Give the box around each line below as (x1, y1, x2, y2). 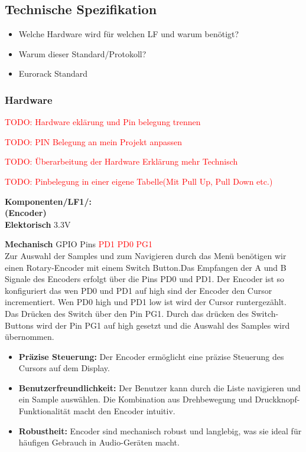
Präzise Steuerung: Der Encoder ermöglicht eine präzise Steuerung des (18, 350, 284, 362)
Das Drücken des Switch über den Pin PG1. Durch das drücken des (5, 307, 249, 319)
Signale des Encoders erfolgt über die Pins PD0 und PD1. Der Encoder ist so (5, 273, 285, 285)
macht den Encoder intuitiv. (73, 405, 175, 417)
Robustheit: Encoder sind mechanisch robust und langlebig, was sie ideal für (18, 424, 302, 437)
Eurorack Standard (18, 67, 88, 80)
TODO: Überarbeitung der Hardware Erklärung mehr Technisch (5, 155, 238, 168)
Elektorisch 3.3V (5, 218, 71, 230)
